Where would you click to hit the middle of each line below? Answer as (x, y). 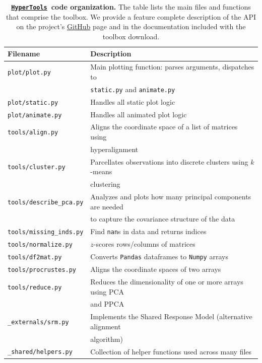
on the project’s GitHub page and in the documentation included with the (131, 26)
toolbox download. (131, 36)
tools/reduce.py (35, 287)
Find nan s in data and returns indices (148, 231)
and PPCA (107, 304)
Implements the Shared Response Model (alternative (171, 316)
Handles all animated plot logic (139, 114)
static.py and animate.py (133, 89)
